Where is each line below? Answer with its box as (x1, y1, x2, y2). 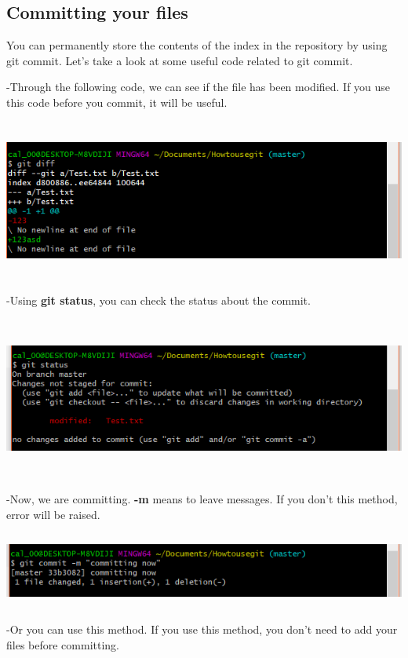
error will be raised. (6, 506, 100, 522)
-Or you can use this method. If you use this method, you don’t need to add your (6, 621, 398, 638)
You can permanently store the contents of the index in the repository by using (6, 37, 388, 53)
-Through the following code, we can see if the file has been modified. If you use (6, 79, 391, 95)
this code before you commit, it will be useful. (6, 93, 228, 110)
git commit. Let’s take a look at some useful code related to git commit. (6, 52, 353, 68)
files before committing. (6, 636, 120, 653)
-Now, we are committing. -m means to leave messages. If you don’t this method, (6, 490, 398, 506)
